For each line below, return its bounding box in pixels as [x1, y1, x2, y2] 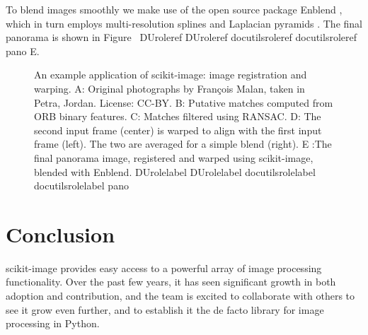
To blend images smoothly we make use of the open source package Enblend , [6, 2, 343, 16]
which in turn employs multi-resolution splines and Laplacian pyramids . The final [6, 16, 362, 30]
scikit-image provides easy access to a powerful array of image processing [6, 260, 322, 275]
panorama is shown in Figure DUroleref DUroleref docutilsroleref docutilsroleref [6, 30, 357, 45]
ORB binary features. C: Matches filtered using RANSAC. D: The [34, 109, 321, 124]
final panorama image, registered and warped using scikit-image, [34, 150, 314, 165]
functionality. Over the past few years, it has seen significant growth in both [6, 274, 336, 289]
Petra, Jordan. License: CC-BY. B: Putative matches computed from [34, 95, 333, 110]
